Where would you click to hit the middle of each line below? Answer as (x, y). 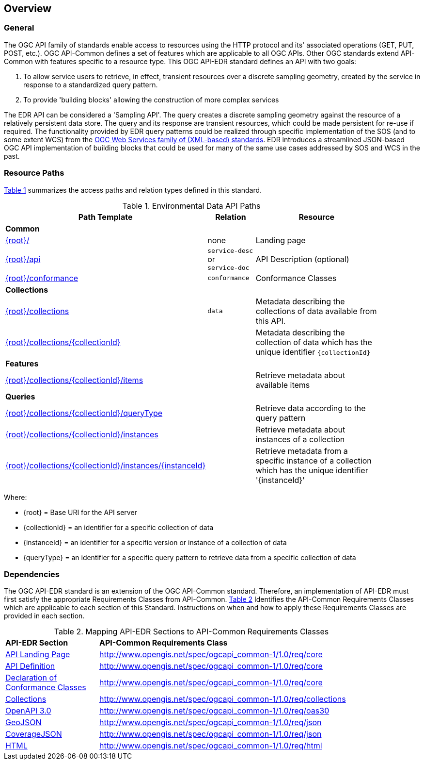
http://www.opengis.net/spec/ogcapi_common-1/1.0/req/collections (223, 699)
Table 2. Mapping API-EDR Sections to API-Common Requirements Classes (191, 632)
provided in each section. (44, 616)
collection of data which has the (314, 342)
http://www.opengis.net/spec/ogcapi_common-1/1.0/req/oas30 (214, 711)
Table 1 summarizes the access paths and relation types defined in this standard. (133, 190)
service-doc (228, 267)
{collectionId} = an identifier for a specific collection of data (118, 527)
